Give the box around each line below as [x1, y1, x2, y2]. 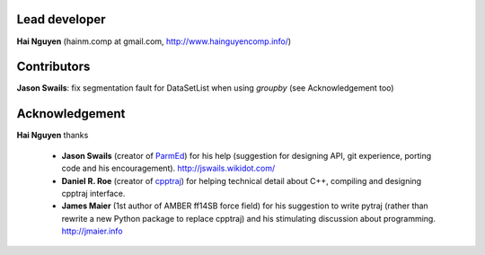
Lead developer [16, 12, 106, 27]
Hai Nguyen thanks [16, 130, 89, 141]
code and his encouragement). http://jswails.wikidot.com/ [61, 163, 276, 174]
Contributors [16, 59, 91, 75]
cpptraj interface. [61, 188, 126, 198]
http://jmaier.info [61, 225, 123, 237]
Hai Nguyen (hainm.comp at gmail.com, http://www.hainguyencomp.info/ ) [16, 36, 292, 47]
